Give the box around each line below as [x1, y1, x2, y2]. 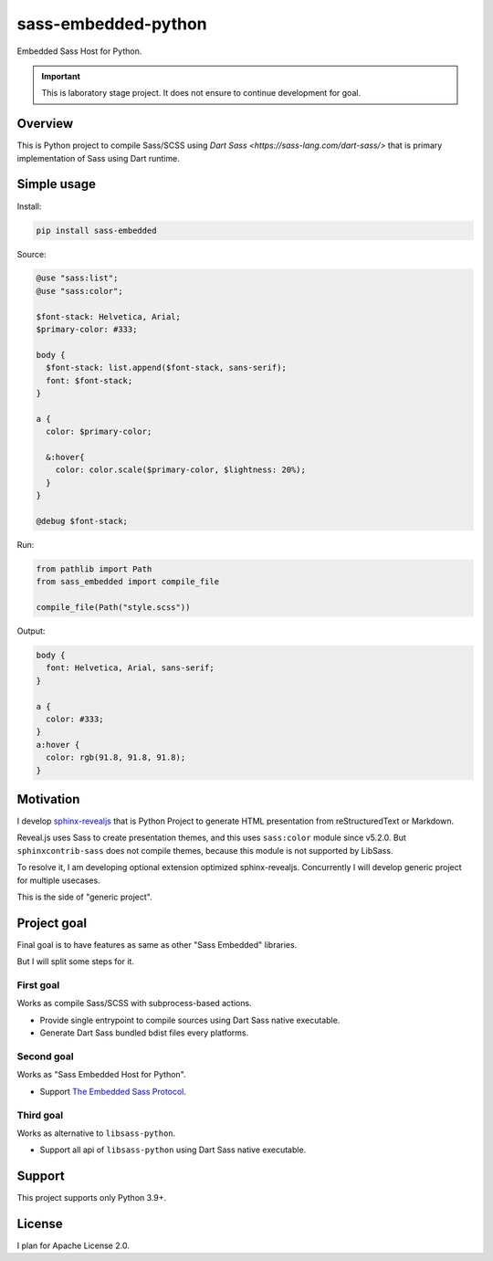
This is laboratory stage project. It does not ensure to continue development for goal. [41, 88, 361, 99]
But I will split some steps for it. [16, 956, 134, 967]
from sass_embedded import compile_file [36, 576, 219, 587]
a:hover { [36, 740, 80, 750]
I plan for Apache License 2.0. [16, 1240, 130, 1251]
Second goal [16, 1050, 74, 1063]
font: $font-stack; [46, 375, 133, 385]
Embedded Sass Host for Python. [16, 46, 142, 57]
